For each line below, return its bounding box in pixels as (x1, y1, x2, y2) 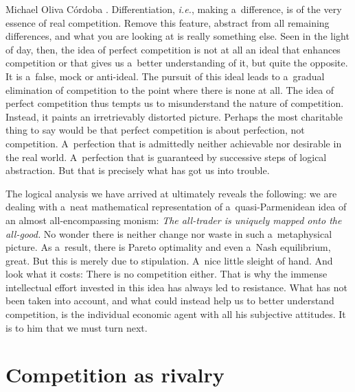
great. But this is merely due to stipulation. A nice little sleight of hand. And (5, 253, 333, 267)
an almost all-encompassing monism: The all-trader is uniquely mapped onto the (5, 212, 342, 227)
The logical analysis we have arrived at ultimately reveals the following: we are (5, 186, 337, 200)
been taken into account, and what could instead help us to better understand (5, 293, 334, 308)
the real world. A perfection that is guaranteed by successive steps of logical (5, 149, 327, 164)
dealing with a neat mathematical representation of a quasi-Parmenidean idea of (5, 199, 347, 214)
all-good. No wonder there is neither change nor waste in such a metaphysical (5, 226, 332, 241)
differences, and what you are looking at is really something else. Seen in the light (5, 29, 350, 43)
